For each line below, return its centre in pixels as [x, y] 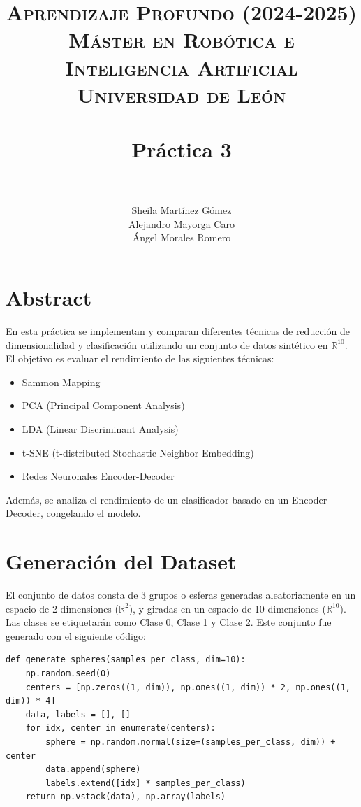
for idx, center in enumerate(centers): [120, 728]
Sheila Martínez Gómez [182, 210]
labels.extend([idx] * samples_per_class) [146, 783]
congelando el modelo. [94, 513]
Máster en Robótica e [182, 40]
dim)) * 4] [31, 701]
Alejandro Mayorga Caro [182, 223]
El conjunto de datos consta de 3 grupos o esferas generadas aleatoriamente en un [181, 595]
